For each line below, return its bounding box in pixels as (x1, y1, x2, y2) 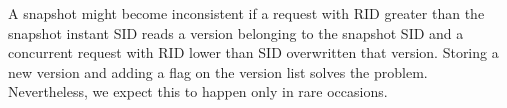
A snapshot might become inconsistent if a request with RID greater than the (8, 3, 485, 23)
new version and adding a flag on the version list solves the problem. (8, 61, 428, 82)
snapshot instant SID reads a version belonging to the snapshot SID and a (8, 22, 464, 43)
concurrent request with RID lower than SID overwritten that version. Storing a (8, 42, 499, 63)
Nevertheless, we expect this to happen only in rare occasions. (8, 81, 388, 102)
